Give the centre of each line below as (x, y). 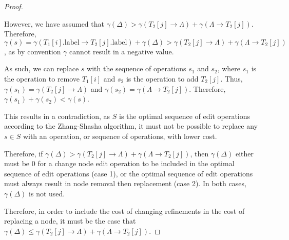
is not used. (47, 193)
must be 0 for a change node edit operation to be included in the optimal (119, 163)
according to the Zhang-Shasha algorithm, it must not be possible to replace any (131, 126)
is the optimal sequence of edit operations (185, 116)
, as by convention (33, 51)
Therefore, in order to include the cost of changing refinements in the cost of (124, 211)
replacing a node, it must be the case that (70, 221)
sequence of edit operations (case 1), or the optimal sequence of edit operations (129, 173)
